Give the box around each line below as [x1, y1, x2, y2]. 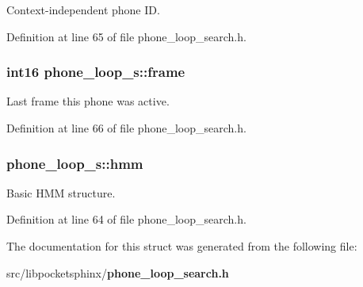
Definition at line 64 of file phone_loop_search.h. [6, 211, 246, 228]
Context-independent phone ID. [6, 2, 160, 17]
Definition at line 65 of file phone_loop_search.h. [6, 28, 246, 44]
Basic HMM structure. [6, 184, 116, 201]
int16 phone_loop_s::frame [6, 62, 185, 82]
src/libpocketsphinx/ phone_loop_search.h [6, 264, 229, 281]
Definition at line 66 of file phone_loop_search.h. [6, 120, 246, 136]
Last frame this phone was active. [6, 93, 170, 109]
